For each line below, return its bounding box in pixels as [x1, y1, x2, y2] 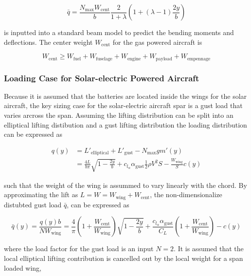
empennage [187, 56, 211, 61]
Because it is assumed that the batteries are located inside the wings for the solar [4, 91, 247, 101]
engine [127, 56, 141, 61]
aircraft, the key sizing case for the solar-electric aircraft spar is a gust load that [4, 100, 243, 110]
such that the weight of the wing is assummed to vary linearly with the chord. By [4, 180, 247, 190]
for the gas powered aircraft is [112, 37, 202, 47]
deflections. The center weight [4, 37, 93, 47]
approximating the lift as [4, 189, 78, 200]
